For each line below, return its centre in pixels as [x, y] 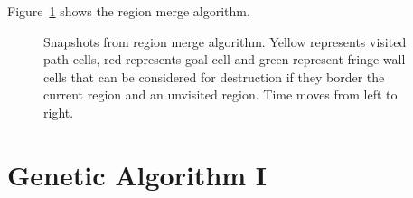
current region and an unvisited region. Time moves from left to [221, 94]
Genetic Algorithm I [137, 174]
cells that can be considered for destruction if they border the [214, 76]
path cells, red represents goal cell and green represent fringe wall [225, 59]
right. [59, 112]
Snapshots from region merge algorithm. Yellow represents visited [225, 41]
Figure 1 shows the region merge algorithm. [129, 11]
